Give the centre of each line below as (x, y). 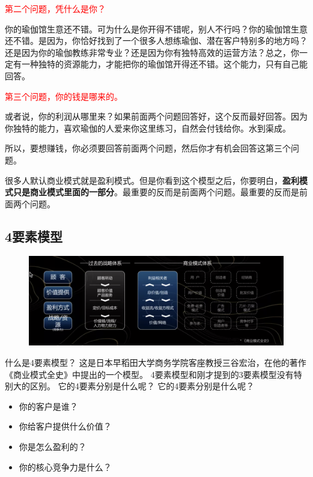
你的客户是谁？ (48, 406)
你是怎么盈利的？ (53, 446)
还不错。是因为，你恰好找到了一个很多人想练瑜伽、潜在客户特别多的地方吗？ (156, 41)
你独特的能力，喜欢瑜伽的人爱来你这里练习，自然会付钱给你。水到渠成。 (148, 128)
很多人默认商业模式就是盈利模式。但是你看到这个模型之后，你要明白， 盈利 (152, 180)
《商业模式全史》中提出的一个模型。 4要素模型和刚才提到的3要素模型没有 (149, 374)
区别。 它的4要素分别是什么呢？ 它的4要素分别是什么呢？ (142, 386)
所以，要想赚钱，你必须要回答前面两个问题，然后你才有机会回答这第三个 (148, 148)
